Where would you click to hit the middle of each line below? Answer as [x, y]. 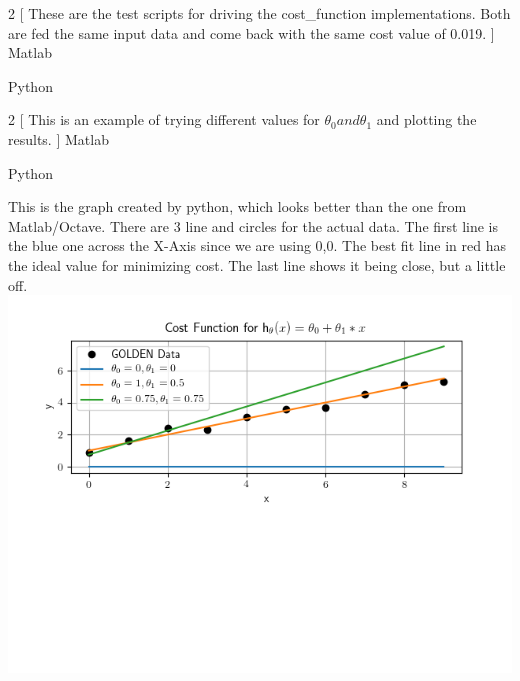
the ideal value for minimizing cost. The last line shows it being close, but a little [257, 264]
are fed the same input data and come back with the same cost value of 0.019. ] [251, 32]
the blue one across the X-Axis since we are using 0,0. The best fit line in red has [257, 245]
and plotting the [426, 119]
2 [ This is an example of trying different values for [164, 119]
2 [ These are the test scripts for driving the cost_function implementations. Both [259, 13]
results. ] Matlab [58, 138]
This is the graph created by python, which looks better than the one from [237, 206]
